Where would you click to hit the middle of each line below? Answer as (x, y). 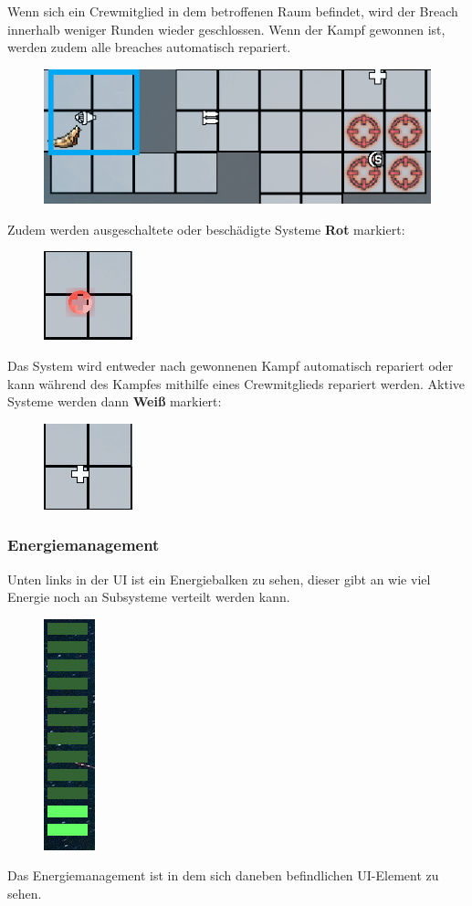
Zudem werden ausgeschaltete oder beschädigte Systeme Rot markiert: (206, 229)
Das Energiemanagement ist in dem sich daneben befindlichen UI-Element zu (223, 875)
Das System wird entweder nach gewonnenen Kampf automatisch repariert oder (231, 366)
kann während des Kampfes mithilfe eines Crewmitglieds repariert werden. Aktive (236, 383)
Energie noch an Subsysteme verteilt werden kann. (149, 597)
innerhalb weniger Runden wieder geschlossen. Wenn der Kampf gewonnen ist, (226, 29)
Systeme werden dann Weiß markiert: (115, 401)
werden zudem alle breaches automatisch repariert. (149, 47)
